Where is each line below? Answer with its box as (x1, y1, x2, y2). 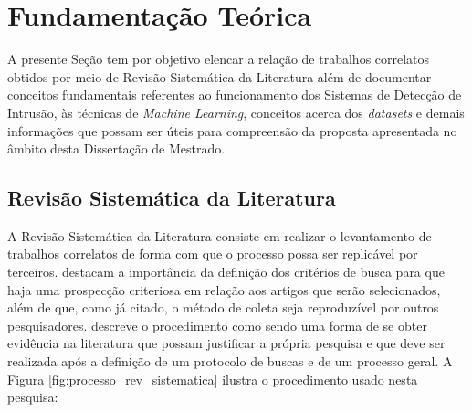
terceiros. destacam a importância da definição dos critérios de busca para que (7, 262, 445, 281)
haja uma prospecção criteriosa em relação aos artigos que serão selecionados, (7, 280, 441, 299)
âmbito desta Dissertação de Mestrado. (7, 139, 226, 158)
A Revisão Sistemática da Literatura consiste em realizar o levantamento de (7, 226, 432, 245)
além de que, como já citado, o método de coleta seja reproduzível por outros (7, 298, 439, 317)
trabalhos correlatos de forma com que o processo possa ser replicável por (7, 244, 418, 263)
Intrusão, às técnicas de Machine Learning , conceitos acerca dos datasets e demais (7, 102, 465, 121)
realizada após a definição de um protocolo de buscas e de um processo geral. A (7, 352, 453, 371)
